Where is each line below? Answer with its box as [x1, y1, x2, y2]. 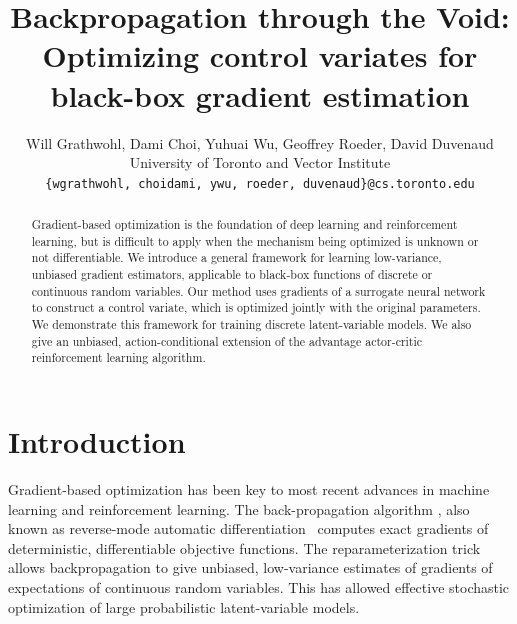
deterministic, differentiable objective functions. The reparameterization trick [8, 537, 481, 558]
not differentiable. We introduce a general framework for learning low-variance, [31, 249, 442, 266]
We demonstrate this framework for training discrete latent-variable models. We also [31, 316, 472, 333]
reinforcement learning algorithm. [31, 349, 206, 366]
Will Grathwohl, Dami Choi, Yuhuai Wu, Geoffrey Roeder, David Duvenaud [26, 132, 494, 153]
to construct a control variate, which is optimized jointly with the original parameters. [31, 299, 481, 316]
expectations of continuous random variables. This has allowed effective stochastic [8, 576, 510, 597]
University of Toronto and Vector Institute [129, 152, 391, 173]
